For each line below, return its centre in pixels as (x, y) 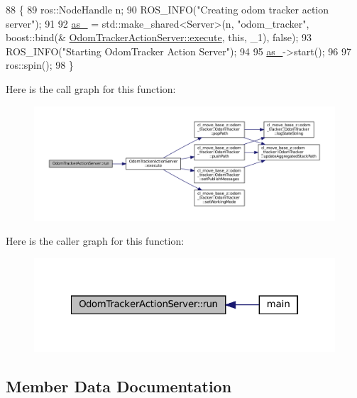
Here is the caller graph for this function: (95, 241)
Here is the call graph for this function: (91, 88)
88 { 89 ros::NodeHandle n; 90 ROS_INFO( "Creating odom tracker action (167, 9)
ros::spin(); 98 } (40, 65)
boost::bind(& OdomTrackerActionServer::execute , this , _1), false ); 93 (159, 37)
